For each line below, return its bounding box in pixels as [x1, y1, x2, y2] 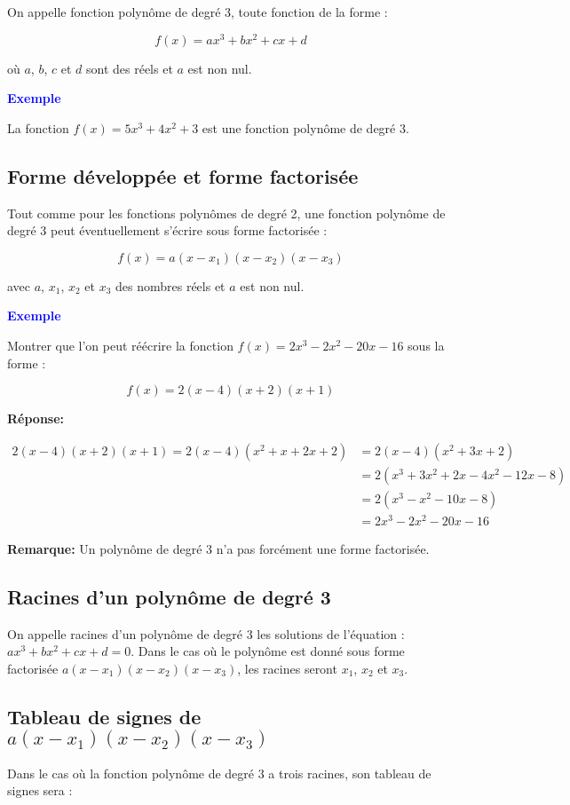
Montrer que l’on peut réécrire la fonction [7, 336, 234, 355]
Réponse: [7, 409, 65, 428]
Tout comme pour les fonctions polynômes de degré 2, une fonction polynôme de [7, 203, 446, 222]
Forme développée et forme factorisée [7, 162, 359, 189]
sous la [408, 336, 445, 355]
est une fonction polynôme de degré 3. [202, 118, 409, 137]
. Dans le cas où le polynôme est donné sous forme [131, 642, 405, 660]
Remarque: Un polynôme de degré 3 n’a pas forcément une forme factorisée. [7, 540, 430, 558]
